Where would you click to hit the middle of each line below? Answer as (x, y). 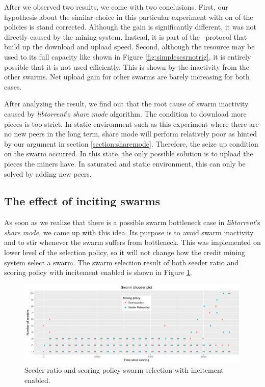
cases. (13, 86)
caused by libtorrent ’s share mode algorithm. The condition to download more (125, 113)
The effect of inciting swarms (82, 201)
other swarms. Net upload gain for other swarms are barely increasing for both (127, 77)
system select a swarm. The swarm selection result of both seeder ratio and (121, 262)
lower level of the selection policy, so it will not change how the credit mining (125, 252)
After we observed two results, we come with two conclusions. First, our (116, 7)
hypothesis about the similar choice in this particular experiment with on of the (129, 17)
